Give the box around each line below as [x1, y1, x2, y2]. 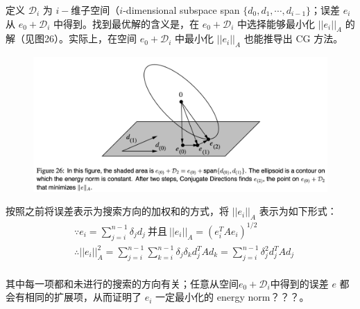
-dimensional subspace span [123, 3, 240, 17]
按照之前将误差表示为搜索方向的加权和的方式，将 [6, 204, 229, 218]
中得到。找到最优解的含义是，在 [53, 16, 200, 30]
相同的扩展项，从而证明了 [24, 290, 142, 304]
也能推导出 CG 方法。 [243, 31, 343, 46]
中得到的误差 [270, 276, 329, 290]
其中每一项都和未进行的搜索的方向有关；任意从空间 [6, 276, 239, 290]
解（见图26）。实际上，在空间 [6, 31, 137, 46]
